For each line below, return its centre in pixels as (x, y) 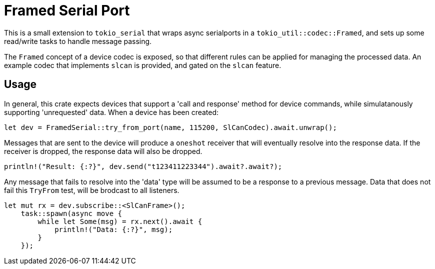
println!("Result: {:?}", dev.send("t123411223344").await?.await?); (143, 166)
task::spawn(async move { (71, 213)
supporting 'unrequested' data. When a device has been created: (111, 112)
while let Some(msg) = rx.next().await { (120, 221)
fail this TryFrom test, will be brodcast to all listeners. (92, 190)
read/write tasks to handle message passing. (78, 41)
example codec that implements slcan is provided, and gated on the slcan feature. (143, 65)
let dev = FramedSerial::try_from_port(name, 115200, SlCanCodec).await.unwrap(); (170, 127)
